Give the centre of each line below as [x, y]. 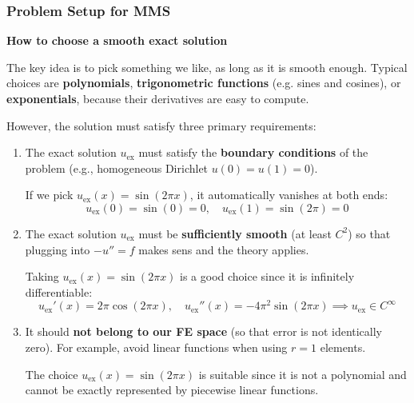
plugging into [58, 249]
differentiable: [59, 291]
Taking [42, 276]
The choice [52, 374]
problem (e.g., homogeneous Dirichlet [117, 168]
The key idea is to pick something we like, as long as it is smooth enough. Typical [207, 67]
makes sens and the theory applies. [224, 249]
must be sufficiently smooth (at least [235, 233]
